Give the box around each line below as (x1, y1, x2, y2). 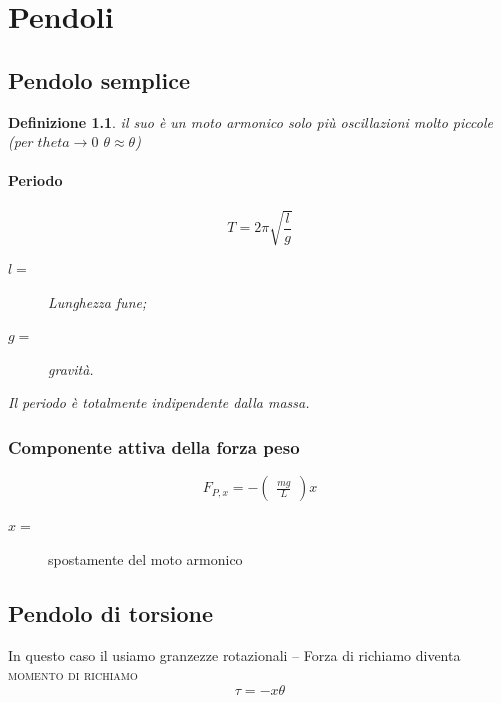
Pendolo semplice (8, 64, 190, 95)
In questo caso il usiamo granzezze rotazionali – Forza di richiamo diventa (8, 644, 461, 665)
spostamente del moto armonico (48, 548, 243, 569)
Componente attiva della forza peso (8, 435, 300, 459)
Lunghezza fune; (48, 291, 147, 312)
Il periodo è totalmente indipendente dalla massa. (8, 392, 310, 413)
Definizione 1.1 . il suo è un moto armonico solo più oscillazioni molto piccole (8, 111, 493, 132)
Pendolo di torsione (8, 597, 214, 628)
